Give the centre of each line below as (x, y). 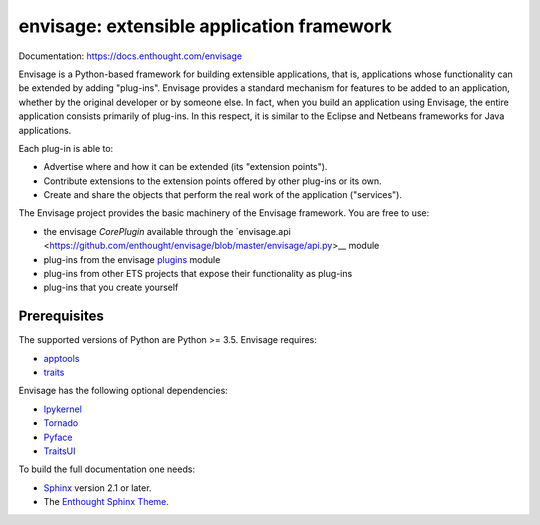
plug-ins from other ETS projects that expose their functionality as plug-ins (198, 274)
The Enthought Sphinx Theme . (106, 502)
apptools (61, 358)
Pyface (58, 437)
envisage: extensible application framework (205, 26)
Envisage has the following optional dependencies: (123, 391)
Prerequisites (61, 316)
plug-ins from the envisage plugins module (132, 259)
